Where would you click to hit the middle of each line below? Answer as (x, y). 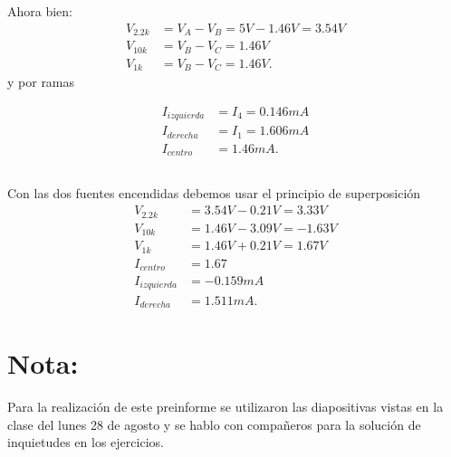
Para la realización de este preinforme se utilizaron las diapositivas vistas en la (225, 407)
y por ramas (41, 82)
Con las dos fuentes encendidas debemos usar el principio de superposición (214, 193)
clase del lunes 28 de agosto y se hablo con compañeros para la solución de (214, 424)
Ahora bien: (40, 11)
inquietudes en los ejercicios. (86, 442)
